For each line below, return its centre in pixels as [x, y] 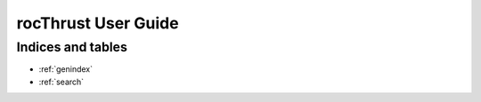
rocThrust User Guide [98, 23]
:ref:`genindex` [66, 69]
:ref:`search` [61, 82]
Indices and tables [72, 47]
